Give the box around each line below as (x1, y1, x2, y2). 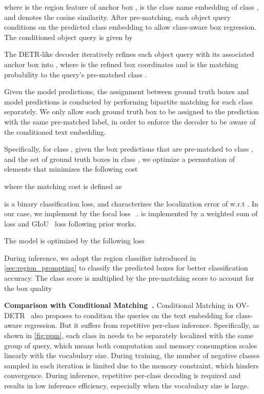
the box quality (4, 282, 52, 293)
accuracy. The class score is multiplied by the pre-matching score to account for (4, 273, 254, 283)
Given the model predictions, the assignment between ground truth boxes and (4, 86, 249, 97)
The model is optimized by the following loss (4, 235, 145, 246)
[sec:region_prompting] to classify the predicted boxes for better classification (4, 262, 248, 273)
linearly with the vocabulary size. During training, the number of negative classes (4, 350, 260, 361)
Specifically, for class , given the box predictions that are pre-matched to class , (4, 143, 253, 154)
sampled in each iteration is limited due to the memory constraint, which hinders (4, 360, 259, 370)
